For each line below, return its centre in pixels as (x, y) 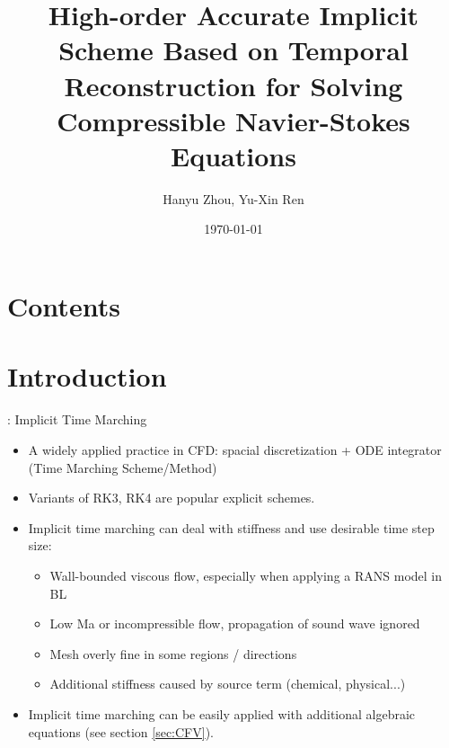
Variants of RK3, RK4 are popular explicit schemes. (172, 498)
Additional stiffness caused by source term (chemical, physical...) (228, 684)
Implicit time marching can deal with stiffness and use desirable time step (231, 527)
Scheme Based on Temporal (233, 50)
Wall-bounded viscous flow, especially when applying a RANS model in (246, 575)
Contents (64, 306)
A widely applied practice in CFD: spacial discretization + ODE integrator (235, 449)
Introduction (87, 376)
